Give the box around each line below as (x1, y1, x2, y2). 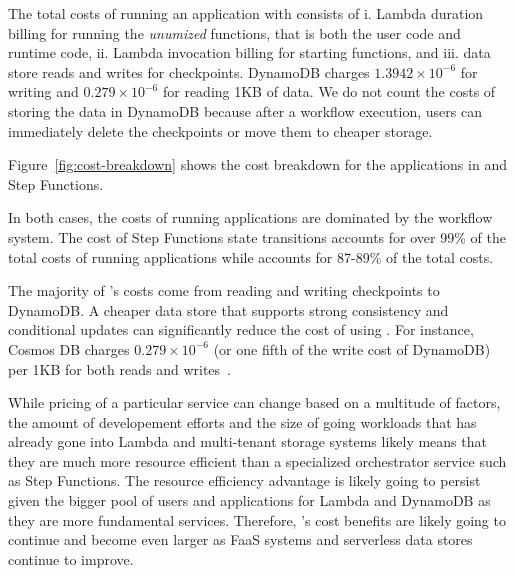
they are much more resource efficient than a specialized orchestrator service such (8, 450, 507, 471)
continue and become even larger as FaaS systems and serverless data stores (8, 529, 473, 550)
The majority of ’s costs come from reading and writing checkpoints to (8, 280, 440, 301)
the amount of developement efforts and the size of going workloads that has (8, 411, 477, 432)
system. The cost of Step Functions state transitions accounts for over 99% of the (8, 226, 506, 247)
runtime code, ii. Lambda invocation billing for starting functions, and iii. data (8, 42, 491, 63)
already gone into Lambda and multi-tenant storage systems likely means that (8, 431, 487, 452)
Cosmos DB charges (8, 338, 130, 359)
